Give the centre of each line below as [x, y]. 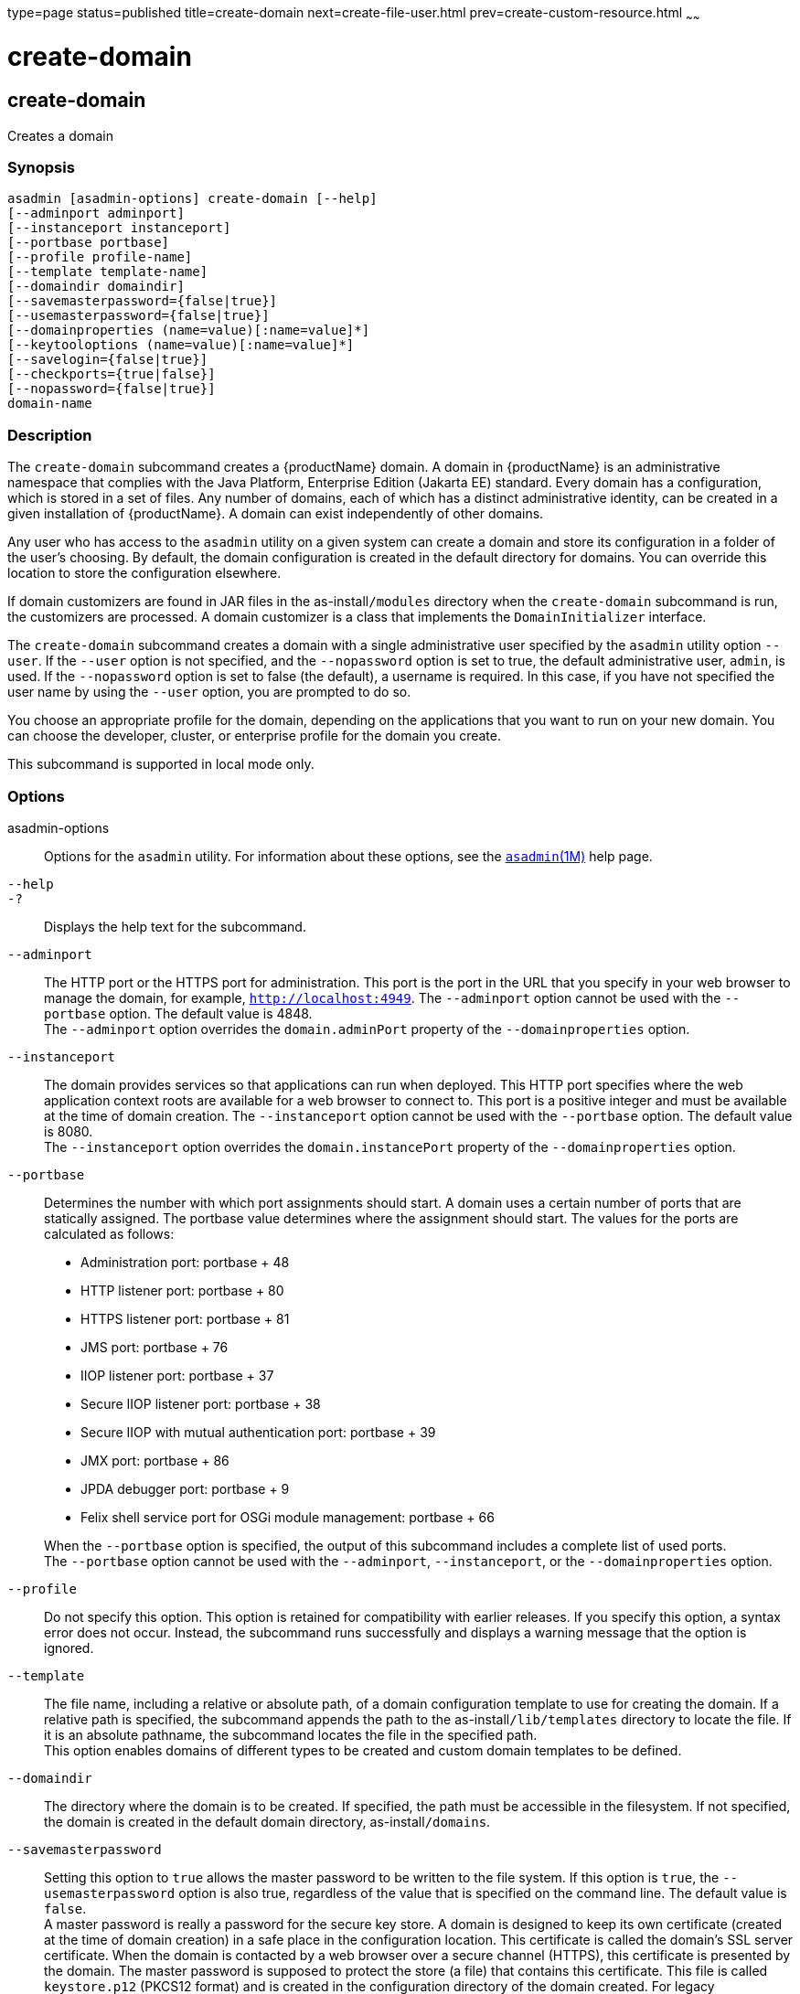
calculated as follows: [109, 1233]
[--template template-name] [108, 272]
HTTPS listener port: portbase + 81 [185, 1318]
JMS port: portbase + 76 [155, 1347]
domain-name [50, 404]
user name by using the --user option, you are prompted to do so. [209, 692]
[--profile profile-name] [100, 257]
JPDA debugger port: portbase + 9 [185, 1488]
